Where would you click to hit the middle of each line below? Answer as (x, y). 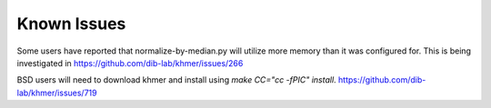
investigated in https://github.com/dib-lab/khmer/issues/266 (130, 63)
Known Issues (71, 24)
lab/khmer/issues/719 (57, 93)
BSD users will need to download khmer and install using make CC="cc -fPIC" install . (176, 80)
